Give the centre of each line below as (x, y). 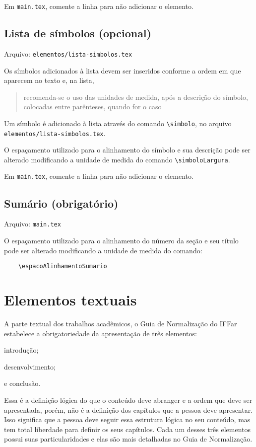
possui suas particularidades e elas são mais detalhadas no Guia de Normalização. (128, 439)
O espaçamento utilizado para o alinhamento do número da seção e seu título (121, 240)
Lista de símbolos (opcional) (78, 33)
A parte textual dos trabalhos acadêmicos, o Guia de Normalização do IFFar (121, 323)
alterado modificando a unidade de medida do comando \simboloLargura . (117, 159)
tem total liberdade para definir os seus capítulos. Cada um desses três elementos (128, 429)
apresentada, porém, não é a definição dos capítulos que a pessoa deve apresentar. (128, 410)
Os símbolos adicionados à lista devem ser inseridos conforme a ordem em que (123, 70)
